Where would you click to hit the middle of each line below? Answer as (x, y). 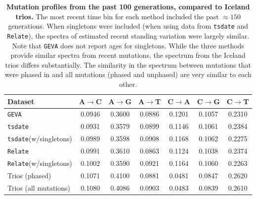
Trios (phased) (29, 175)
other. (128, 84)
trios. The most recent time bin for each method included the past (117, 16)
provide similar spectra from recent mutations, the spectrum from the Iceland (128, 55)
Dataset (21, 101)
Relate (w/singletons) (40, 163)
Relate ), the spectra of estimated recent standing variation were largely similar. (128, 35)
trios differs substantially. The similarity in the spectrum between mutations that (128, 64)
